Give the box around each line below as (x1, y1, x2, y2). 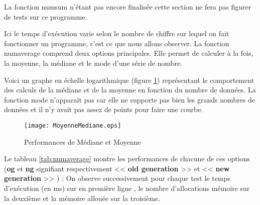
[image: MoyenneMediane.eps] (24, 122, 121, 129)
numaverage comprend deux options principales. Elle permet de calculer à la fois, (4, 48, 253, 58)
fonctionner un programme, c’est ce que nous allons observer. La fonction (4, 38, 229, 48)
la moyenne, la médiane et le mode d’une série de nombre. (4, 57, 183, 68)
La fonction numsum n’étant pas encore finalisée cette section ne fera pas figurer (4, 2, 251, 12)
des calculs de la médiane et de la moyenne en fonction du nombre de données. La (4, 84, 256, 95)
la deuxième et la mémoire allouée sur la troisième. (4, 192, 160, 203)
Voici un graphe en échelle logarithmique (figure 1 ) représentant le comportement (4, 74, 254, 85)
